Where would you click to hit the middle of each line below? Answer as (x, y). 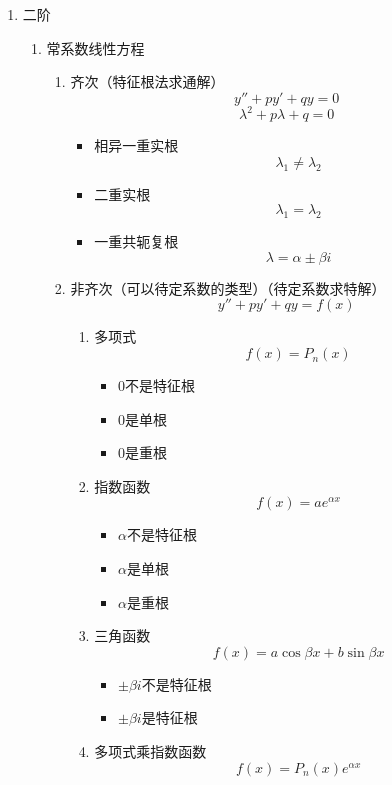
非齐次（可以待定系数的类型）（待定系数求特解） (228, 287)
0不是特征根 (156, 385)
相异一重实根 (136, 145)
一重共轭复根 (136, 241)
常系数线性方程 (95, 47)
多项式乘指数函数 (150, 750)
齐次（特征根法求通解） (147, 81)
